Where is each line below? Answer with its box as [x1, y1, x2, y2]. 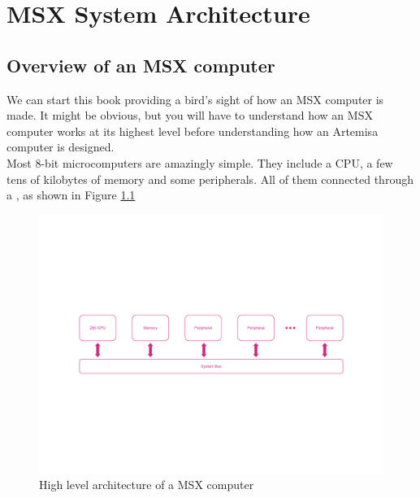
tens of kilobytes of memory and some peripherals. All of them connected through [6, 170, 414, 187]
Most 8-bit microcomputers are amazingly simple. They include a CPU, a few [6, 154, 393, 171]
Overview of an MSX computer [6, 52, 275, 77]
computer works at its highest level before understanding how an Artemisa [6, 122, 379, 139]
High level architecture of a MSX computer [39, 476, 254, 493]
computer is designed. [6, 138, 115, 155]
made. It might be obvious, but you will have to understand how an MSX [6, 107, 373, 124]
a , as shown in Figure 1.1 [6, 186, 136, 203]
